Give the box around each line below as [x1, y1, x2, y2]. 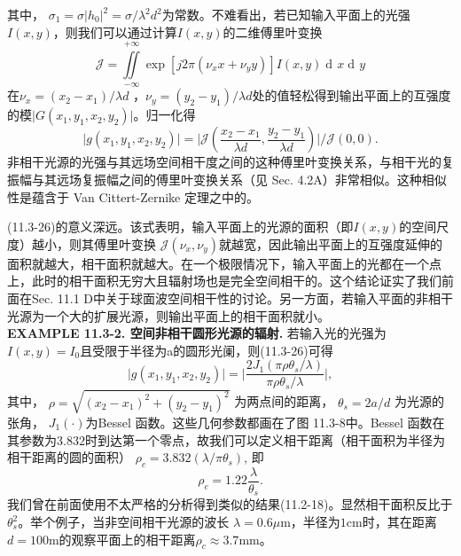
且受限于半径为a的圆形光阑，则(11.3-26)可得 [80, 341, 333, 359]
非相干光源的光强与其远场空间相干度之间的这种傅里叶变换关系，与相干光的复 [7, 153, 454, 171]
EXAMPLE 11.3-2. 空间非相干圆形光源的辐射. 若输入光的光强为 [7, 324, 387, 342]
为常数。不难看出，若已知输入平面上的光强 [161, 5, 410, 23]
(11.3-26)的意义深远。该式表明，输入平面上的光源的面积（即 [7, 217, 354, 236]
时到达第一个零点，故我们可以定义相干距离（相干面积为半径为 [84, 430, 445, 449]
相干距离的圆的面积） [7, 448, 131, 466]
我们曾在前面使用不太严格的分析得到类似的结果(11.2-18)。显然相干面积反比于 [7, 495, 453, 513]
